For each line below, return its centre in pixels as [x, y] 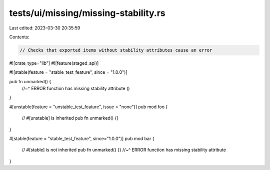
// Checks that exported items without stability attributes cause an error [116, 50]
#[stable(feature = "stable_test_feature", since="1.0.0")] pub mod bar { [82, 139]
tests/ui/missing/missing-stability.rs [87, 13]
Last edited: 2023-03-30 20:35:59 [45, 28]
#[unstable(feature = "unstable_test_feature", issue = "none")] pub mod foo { [88, 107]
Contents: [19, 37]
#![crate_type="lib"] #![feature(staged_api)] [54, 63]
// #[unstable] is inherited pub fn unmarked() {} [70, 118]
